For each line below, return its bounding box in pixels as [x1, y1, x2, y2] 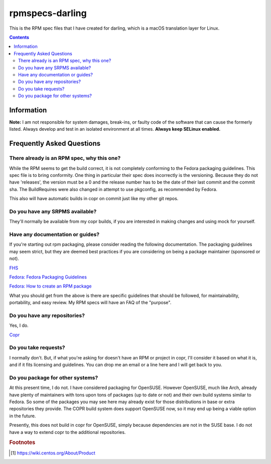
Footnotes [9, 439, 36, 446]
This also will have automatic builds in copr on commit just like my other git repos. [9, 196, 179, 202]
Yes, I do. [9, 322, 29, 329]
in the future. [9, 413, 36, 419]
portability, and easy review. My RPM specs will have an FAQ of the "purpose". [9, 300, 172, 306]
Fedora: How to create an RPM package [9, 283, 92, 289]
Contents [9, 34, 30, 40]
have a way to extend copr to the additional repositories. [9, 429, 126, 435]
